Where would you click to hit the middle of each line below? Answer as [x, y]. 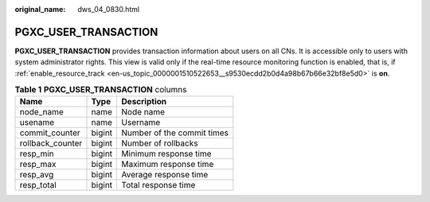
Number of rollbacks [160, 143]
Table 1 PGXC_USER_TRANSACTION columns [101, 90]
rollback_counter [51, 143]
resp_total [38, 185]
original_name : [40, 9]
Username [141, 122]
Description [144, 102]
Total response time [158, 185]
